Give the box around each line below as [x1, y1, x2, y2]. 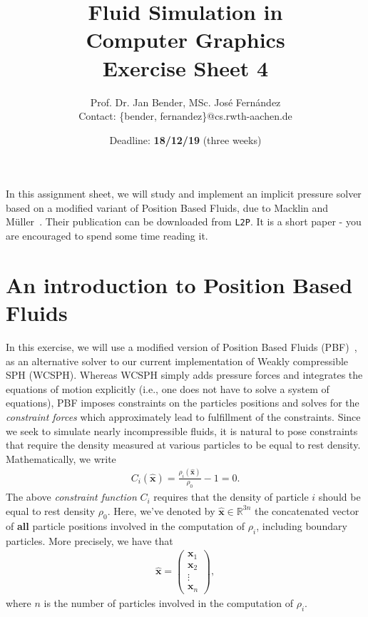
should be [318, 489, 361, 504]
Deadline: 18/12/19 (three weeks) [109, 132, 262, 147]
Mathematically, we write [6, 451, 116, 466]
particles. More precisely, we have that [6, 533, 173, 548]
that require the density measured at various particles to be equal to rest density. [6, 437, 361, 452]
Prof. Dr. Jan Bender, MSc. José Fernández [90, 94, 281, 109]
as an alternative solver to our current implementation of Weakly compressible [6, 353, 349, 368]
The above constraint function [6, 489, 137, 504]
